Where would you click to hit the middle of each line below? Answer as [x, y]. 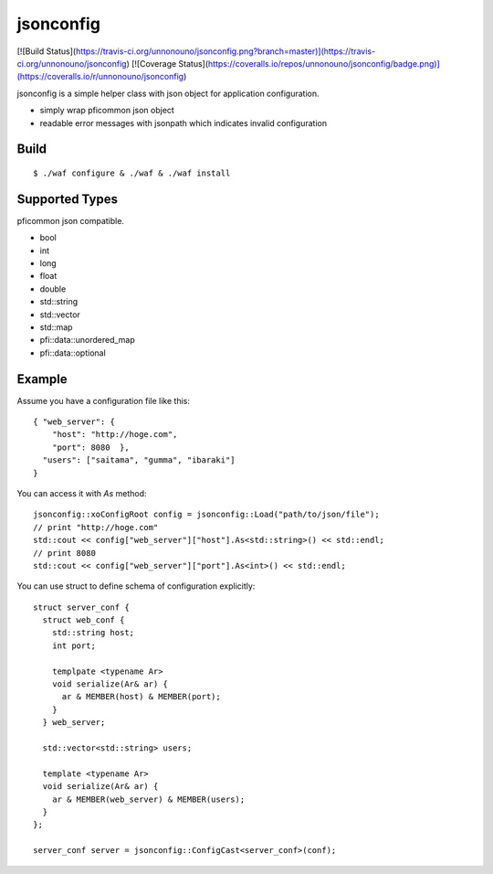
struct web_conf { [84, 620]
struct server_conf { [81, 607]
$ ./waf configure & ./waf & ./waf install [132, 173]
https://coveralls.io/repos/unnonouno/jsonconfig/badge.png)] [324, 63]
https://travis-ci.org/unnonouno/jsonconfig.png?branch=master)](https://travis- [226, 51]
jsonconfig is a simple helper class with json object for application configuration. [168, 93]
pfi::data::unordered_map [88, 340]
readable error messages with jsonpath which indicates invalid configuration [184, 123]
